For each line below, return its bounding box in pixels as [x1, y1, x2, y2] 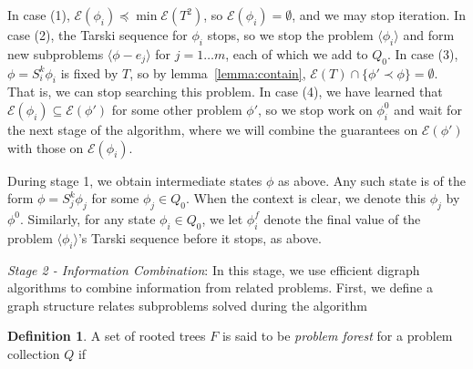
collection [7, 343, 60, 363]
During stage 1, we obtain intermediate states [7, 170, 262, 190]
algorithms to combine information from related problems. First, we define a [7, 278, 433, 297]
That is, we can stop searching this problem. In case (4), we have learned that [7, 82, 443, 101]
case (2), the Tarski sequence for [7, 26, 188, 44]
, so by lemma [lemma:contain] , [129, 63, 306, 82]
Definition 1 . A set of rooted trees [7, 326, 206, 345]
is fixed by [60, 63, 118, 82]
